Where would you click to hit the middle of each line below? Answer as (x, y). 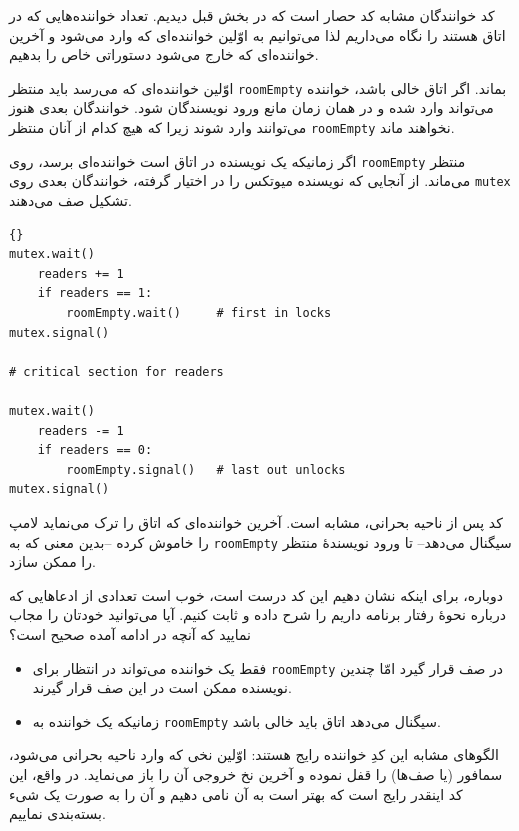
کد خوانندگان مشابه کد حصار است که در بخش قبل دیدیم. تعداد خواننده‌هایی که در (252, 15)
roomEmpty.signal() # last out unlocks (206, 469)
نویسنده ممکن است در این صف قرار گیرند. (162, 687)
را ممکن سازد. (52, 561)
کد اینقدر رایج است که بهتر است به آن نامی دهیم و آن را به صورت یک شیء (236, 793)
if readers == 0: (95, 450)
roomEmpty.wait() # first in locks (199, 312)
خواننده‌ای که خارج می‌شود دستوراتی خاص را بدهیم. (164, 54)
